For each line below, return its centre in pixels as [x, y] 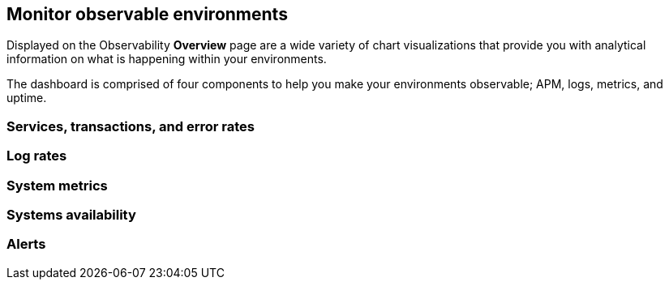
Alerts [26, 244]
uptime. [27, 98]
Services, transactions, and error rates [131, 126]
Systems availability [71, 214]
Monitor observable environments [147, 14]
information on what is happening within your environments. [167, 59]
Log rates [37, 156]
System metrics [57, 185]
